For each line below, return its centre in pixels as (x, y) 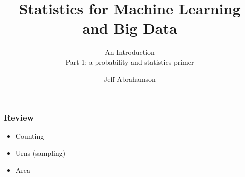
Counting (30, 136)
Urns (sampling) (41, 153)
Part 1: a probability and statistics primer (130, 61)
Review (19, 118)
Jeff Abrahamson (130, 78)
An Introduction (130, 52)
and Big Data (130, 28)
